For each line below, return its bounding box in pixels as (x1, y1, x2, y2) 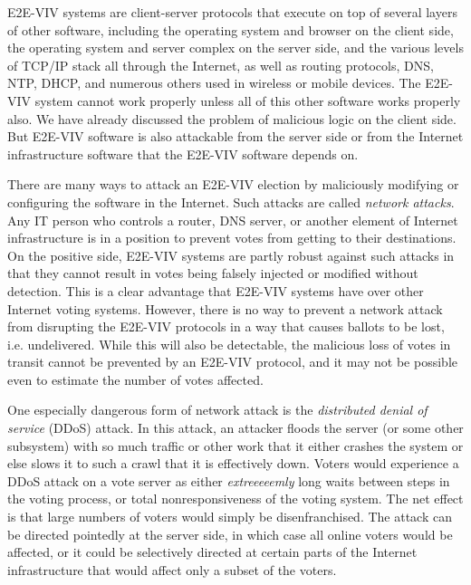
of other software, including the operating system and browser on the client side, (7, 20, 454, 39)
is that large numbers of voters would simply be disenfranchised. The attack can (7, 507, 452, 526)
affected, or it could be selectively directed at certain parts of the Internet (7, 542, 418, 561)
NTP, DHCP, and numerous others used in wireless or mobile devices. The (7, 73, 421, 92)
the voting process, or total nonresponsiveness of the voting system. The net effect (7, 489, 464, 508)
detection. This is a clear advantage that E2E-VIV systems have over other (7, 281, 424, 300)
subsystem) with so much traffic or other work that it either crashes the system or (7, 436, 464, 455)
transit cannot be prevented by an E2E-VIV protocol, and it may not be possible (7, 352, 457, 371)
